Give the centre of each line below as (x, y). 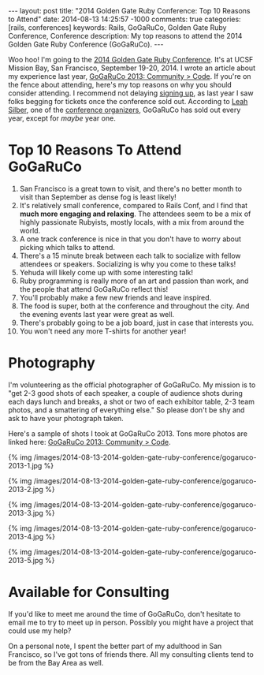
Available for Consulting (89, 592)
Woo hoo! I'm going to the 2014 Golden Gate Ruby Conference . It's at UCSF (131, 60)
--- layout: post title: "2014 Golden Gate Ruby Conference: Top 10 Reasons (129, 11)
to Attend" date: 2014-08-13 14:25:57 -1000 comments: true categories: (125, 19)
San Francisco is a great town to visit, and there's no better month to (131, 188)
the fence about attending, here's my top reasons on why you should (120, 85)
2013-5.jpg (26, 560)
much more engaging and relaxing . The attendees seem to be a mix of (135, 214)
